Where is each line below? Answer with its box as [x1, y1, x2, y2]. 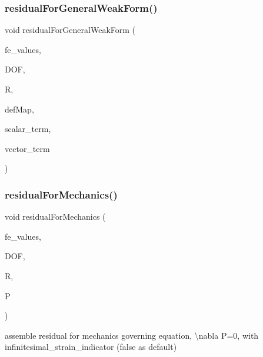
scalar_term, [5, 123, 51, 135]
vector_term [5, 142, 50, 154]
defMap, [5, 103, 34, 115]
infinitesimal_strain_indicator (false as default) [5, 341, 177, 353]
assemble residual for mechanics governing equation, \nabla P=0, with [5, 329, 259, 341]
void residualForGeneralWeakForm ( [5, 24, 136, 36]
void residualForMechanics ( [5, 210, 106, 223]
